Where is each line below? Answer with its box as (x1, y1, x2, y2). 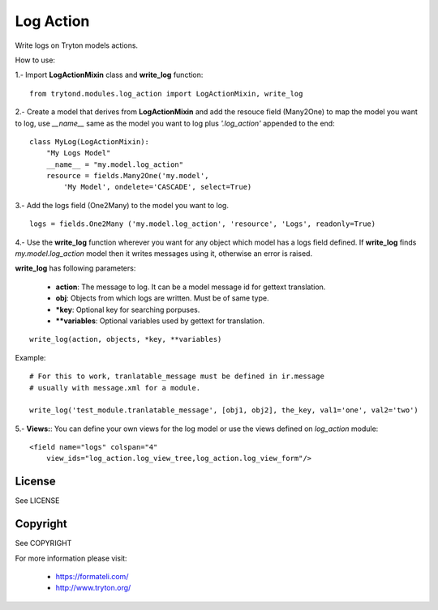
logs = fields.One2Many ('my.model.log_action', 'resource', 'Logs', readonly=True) (29, 220, 376, 228)
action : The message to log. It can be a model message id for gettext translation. (55, 282, 326, 292)
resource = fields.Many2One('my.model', (45, 171, 210, 181)
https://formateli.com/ (55, 572, 129, 582)
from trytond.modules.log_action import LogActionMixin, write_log (29, 89, 303, 98)
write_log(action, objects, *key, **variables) (29, 335, 222, 344)
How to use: (15, 55, 56, 65)
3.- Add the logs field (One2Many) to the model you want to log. (15, 200, 229, 210)
